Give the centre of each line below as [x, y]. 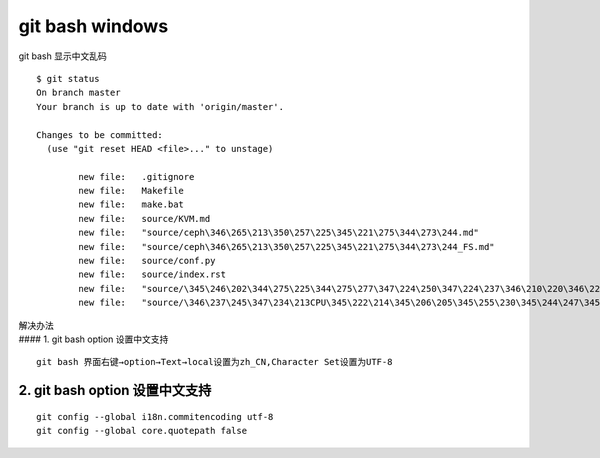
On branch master [78, 93]
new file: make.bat [131, 204]
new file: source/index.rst [152, 274]
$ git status [68, 78]
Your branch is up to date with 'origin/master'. [160, 106]
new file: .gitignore [136, 176]
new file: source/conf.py [147, 261]
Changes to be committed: [100, 134]
